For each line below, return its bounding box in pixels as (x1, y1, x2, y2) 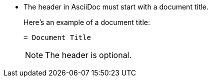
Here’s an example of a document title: (23, 18, 150, 26)
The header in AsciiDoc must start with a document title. (23, 2, 209, 11)
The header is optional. (45, 50, 132, 60)
